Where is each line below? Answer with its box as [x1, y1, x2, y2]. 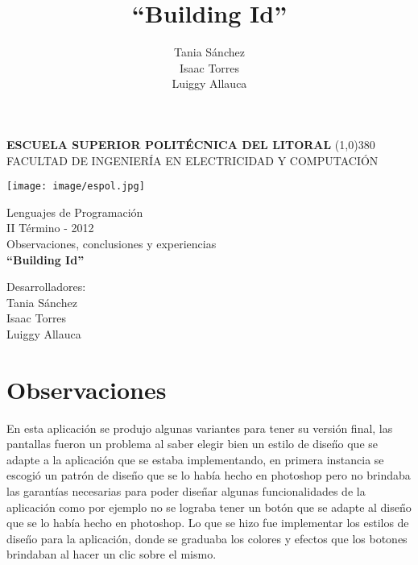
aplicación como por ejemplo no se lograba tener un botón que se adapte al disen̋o [6, 498, 412, 515]
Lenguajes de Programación [6, 203, 143, 220]
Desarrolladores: [6, 278, 86, 295]
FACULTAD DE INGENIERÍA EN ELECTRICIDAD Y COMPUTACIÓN [6, 152, 379, 168]
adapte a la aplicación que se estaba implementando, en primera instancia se [6, 451, 384, 467]
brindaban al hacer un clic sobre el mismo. [6, 546, 217, 563]
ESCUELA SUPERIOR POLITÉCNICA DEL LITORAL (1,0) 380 [6, 135, 375, 152]
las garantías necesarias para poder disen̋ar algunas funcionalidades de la [6, 483, 366, 499]
